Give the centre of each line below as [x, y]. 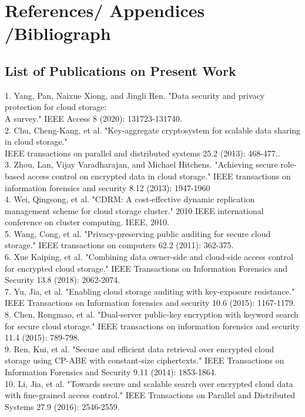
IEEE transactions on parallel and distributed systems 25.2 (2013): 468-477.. [143, 153]
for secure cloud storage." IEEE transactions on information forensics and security [152, 326]
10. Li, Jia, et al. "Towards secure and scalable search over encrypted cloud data [149, 383]
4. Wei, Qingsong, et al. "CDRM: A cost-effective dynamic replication [130, 199]
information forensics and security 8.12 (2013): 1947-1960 [108, 187]
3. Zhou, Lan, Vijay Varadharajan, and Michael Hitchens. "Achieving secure [141, 164]
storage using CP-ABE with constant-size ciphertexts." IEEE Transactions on [145, 360]
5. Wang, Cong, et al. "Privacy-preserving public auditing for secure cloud [138, 233]
